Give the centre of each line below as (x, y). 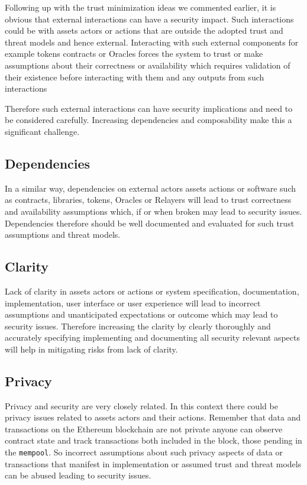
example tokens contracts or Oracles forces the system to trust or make (134, 54)
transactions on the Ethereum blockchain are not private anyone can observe (144, 429)
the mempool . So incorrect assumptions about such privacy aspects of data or (144, 452)
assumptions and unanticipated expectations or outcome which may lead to (141, 314)
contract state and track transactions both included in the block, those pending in (153, 440)
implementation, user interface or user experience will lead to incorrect (133, 303)
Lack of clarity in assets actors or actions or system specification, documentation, (152, 291)
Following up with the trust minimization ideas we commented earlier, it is (140, 7)
